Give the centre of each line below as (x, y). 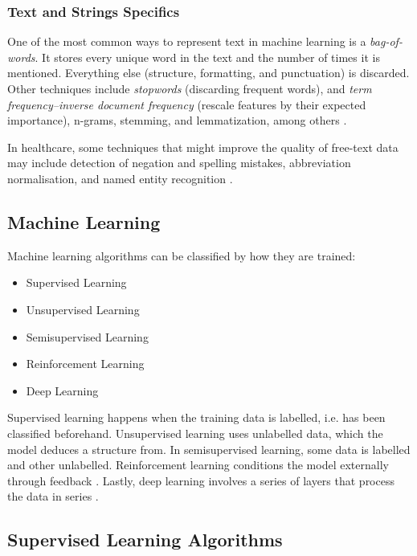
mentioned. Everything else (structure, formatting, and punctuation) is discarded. (208, 73)
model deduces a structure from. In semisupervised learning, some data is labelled (209, 449)
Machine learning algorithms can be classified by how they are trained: (182, 255)
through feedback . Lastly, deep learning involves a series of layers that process (201, 480)
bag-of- (386, 41)
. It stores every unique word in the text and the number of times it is (207, 57)
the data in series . (53, 496)
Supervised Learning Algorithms (145, 540)
